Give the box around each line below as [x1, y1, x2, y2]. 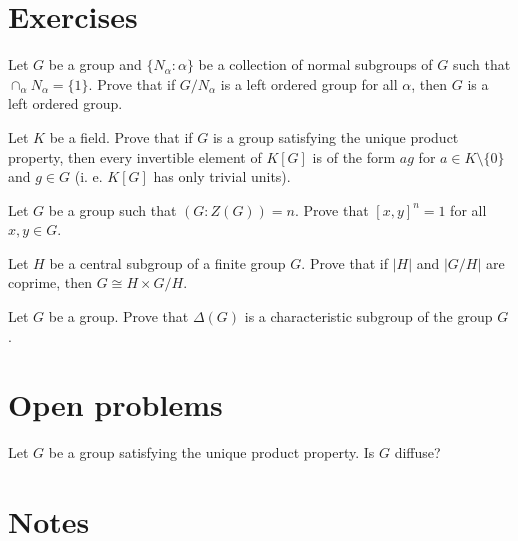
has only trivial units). [153, 166, 291, 187]
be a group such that [48, 199, 177, 220]
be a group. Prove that [48, 306, 189, 327]
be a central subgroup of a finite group [49, 252, 286, 273]
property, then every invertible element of [8, 146, 262, 167]
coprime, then [8, 272, 93, 293]
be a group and [48, 54, 142, 75]
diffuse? [394, 442, 441, 463]
